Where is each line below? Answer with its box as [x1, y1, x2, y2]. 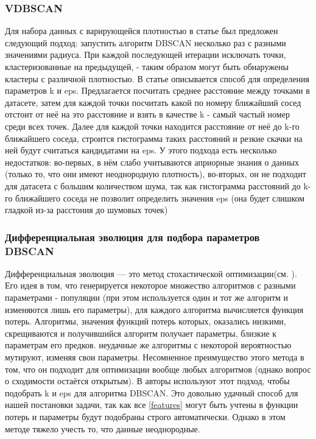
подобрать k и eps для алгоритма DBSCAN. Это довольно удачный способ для [5, 386, 298, 399]
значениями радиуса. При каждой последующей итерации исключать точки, [5, 48, 286, 61]
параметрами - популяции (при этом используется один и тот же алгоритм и [5, 291, 289, 304]
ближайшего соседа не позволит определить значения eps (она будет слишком [15, 191, 305, 204]
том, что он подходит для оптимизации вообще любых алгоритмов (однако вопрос [5, 362, 311, 375]
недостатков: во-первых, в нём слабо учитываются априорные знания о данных [5, 155, 299, 168]
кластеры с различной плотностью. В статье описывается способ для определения [5, 72, 309, 85]
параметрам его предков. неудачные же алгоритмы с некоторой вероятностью [5, 339, 292, 351]
